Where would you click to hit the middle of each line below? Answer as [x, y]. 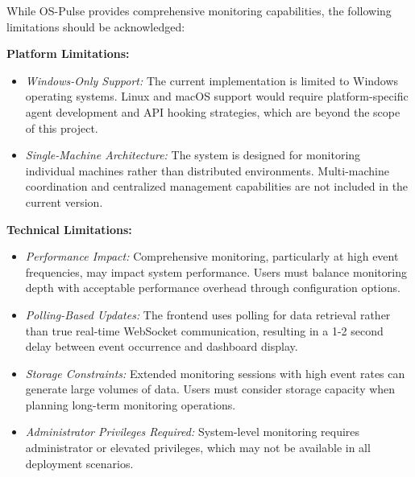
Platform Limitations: [68, 53]
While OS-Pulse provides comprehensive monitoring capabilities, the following [199, 10]
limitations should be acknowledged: [96, 26]
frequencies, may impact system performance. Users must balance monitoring [216, 271]
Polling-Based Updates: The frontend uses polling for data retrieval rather [208, 314]
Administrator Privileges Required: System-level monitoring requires [193, 432]
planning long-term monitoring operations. [131, 404]
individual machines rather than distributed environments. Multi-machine [207, 170]
